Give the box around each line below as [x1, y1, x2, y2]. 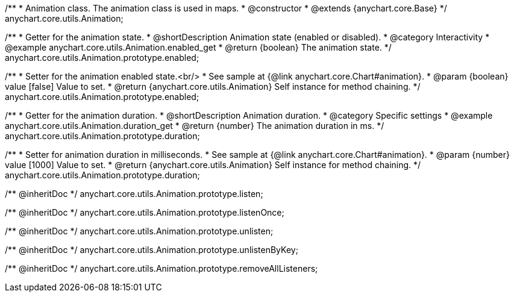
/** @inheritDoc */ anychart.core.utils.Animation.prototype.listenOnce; [5, 207, 284, 217]
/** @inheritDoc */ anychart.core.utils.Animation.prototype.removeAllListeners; [5, 263, 318, 274]
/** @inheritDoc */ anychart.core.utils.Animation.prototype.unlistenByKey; [5, 245, 298, 255]
